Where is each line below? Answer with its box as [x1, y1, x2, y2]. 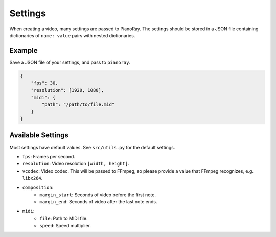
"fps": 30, [31, 80, 58, 86]
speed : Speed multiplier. [39, 222, 91, 228]
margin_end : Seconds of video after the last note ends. [39, 199, 157, 205]
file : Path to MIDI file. [39, 215, 88, 222]
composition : [22, 184, 54, 191]
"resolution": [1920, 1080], [31, 87, 104, 93]
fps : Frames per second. [22, 154, 75, 160]
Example [9, 46, 38, 55]
